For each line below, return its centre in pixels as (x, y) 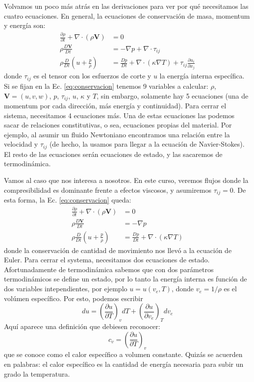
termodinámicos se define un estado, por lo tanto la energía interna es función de (126, 279)
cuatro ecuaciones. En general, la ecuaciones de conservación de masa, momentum (127, 15)
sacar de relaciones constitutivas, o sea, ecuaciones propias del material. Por (118, 125)
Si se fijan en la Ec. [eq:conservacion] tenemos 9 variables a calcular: (106, 86)
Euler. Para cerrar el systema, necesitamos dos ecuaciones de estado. (107, 260)
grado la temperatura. (37, 373)
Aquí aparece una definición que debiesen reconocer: (82, 326)
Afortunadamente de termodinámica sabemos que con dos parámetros (109, 269)
